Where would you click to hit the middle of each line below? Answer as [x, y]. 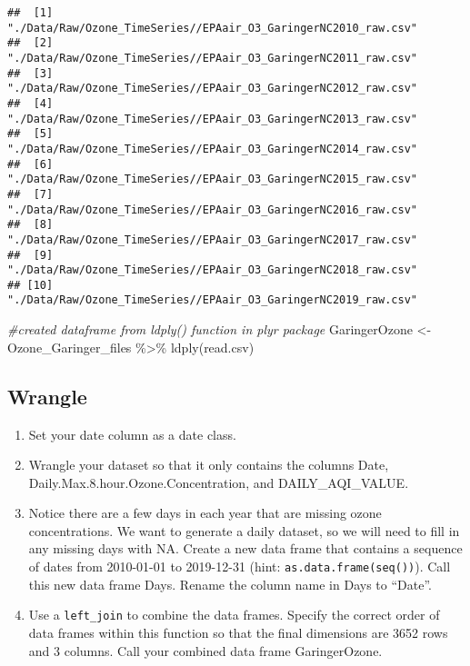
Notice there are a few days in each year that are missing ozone [205, 513]
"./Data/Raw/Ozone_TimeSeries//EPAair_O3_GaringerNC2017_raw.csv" [213, 239]
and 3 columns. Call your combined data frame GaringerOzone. [205, 650]
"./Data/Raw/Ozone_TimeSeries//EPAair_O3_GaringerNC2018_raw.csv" [213, 270]
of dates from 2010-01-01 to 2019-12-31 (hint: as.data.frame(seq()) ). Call [240, 567]
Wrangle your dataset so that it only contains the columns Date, [209, 465]
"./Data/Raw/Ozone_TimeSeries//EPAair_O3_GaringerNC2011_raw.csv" [213, 58]
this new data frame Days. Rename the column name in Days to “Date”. [230, 584]
